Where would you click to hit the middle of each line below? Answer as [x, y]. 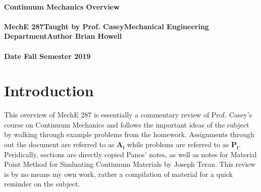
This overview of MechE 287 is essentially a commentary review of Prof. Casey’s [128, 115]
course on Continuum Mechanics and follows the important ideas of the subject [127, 124]
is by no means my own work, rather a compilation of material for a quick [118, 174]
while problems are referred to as [178, 144]
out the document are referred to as [59, 144]
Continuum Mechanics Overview [62, 6]
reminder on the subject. [42, 184]
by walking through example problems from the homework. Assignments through [129, 134]
